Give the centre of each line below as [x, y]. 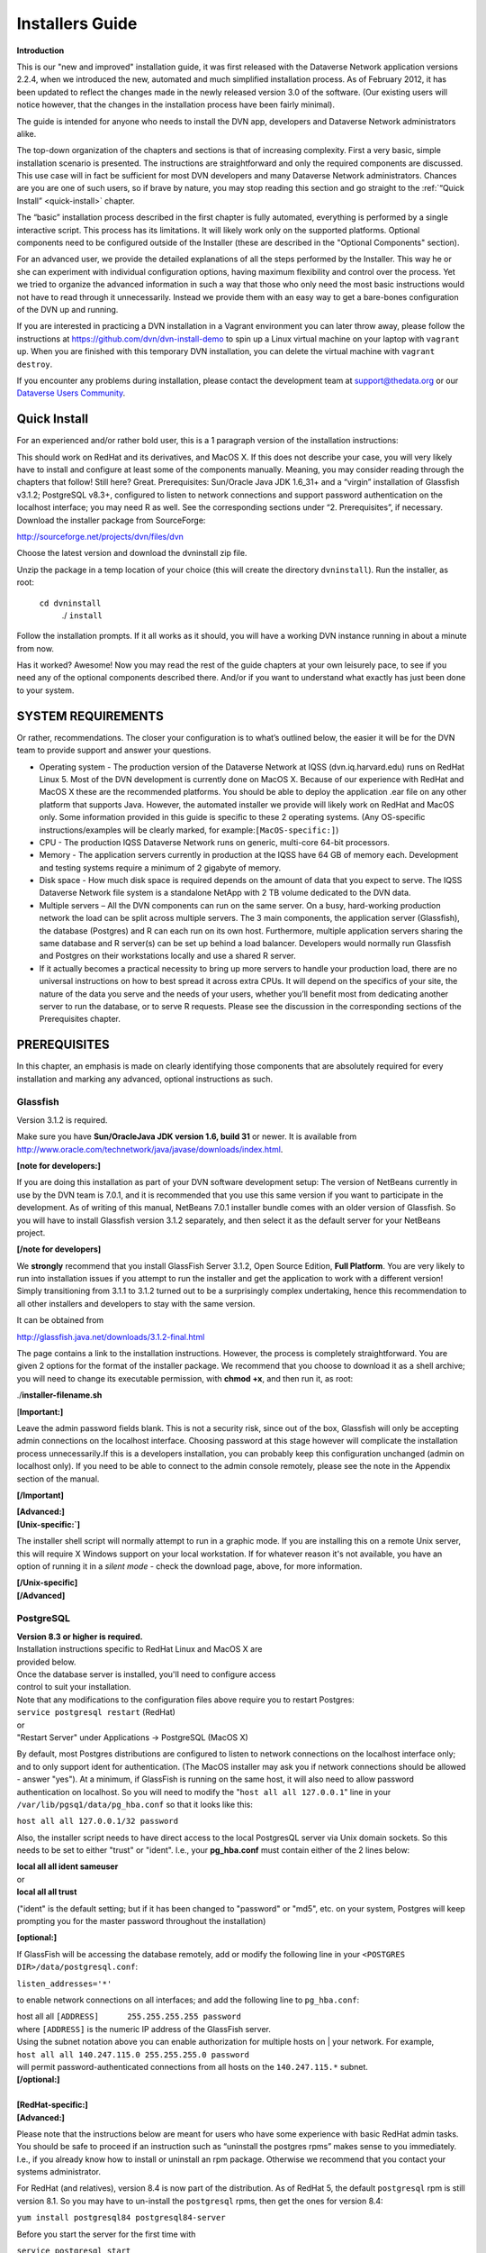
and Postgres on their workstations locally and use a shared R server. [167, 956]
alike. [27, 133]
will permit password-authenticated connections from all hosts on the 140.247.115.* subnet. [193, 2066]
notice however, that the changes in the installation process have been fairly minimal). [175, 105]
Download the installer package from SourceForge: [111, 520]
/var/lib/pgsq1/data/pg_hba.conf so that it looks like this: [135, 1804]
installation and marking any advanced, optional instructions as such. [145, 1079]
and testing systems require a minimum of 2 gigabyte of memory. [160, 867]
